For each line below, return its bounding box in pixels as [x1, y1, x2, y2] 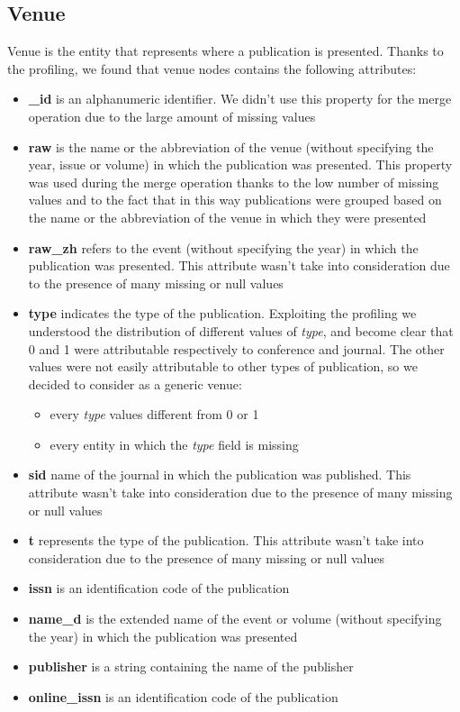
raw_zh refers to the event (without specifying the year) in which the [28, 238, 419, 257]
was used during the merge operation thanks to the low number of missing [28, 172, 439, 191]
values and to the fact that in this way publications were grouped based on [28, 190, 442, 209]
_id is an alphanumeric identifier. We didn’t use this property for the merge [28, 89, 452, 108]
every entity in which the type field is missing [50, 434, 299, 453]
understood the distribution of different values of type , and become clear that [28, 321, 454, 340]
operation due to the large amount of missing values [28, 106, 316, 125]
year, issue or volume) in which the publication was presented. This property [28, 155, 453, 174]
